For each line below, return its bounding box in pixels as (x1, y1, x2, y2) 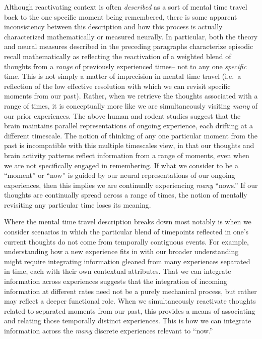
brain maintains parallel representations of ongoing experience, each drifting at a (4, 120, 253, 131)
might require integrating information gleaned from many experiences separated (4, 256, 250, 266)
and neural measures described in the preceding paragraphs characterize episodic (4, 41, 253, 52)
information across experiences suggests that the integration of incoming (4, 276, 227, 286)
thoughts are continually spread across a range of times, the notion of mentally (4, 189, 247, 200)
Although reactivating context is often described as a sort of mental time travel (4, 2, 247, 12)
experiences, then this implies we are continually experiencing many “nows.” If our (4, 179, 258, 190)
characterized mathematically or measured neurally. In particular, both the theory (4, 31, 258, 41)
